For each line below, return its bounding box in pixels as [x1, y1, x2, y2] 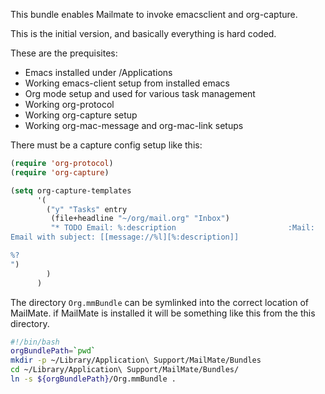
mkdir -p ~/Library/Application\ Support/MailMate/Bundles [10, 355, 262, 366]
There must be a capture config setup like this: [10, 139, 203, 151]
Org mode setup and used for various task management [24, 88, 256, 99]
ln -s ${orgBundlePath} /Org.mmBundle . [10, 374, 177, 384]
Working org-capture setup [24, 109, 138, 121]
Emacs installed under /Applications [24, 67, 173, 78]
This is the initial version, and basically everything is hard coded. [10, 28, 277, 39]
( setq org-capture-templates [10, 185, 132, 196]
